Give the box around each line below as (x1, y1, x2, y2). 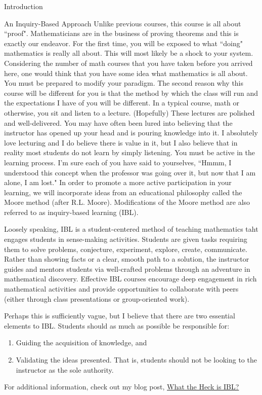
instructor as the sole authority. (16, 364, 114, 375)
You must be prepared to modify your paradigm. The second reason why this (4, 78, 244, 88)
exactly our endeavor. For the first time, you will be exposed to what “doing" (4, 38, 243, 48)
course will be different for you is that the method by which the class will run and (4, 87, 258, 98)
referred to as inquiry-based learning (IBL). (4, 206, 139, 217)
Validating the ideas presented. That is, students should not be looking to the (16, 354, 257, 365)
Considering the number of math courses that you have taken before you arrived (4, 57, 253, 68)
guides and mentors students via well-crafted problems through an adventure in (4, 263, 250, 274)
